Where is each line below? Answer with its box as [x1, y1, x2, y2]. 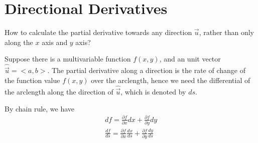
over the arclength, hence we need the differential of [91, 74, 250, 85]
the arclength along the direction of [5, 86, 113, 96]
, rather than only [199, 27, 254, 37]
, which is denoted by [120, 86, 186, 96]
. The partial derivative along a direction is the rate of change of [47, 65, 245, 75]
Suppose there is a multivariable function [5, 53, 131, 64]
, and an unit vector [159, 53, 221, 64]
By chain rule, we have [5, 103, 75, 113]
